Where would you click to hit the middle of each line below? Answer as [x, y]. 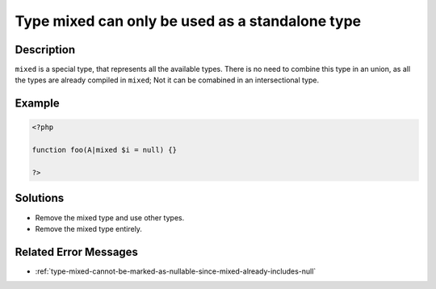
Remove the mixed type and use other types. [110, 217]
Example [37, 104]
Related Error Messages [77, 251]
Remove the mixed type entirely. [89, 228]
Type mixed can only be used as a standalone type [188, 21]
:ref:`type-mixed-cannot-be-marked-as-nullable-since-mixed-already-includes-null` [176, 271]
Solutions [40, 198]
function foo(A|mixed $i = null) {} [105, 150]
